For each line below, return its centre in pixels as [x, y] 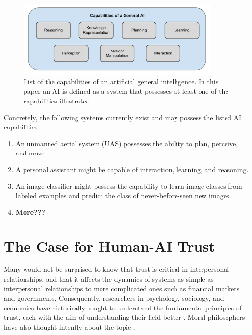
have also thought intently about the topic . [70, 327]
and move [30, 153]
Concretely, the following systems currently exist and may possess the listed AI [123, 117]
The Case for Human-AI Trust [110, 245]
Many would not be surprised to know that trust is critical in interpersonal [117, 269]
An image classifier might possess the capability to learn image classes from [129, 186]
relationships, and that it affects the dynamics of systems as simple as [109, 279]
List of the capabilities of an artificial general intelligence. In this [121, 81]
